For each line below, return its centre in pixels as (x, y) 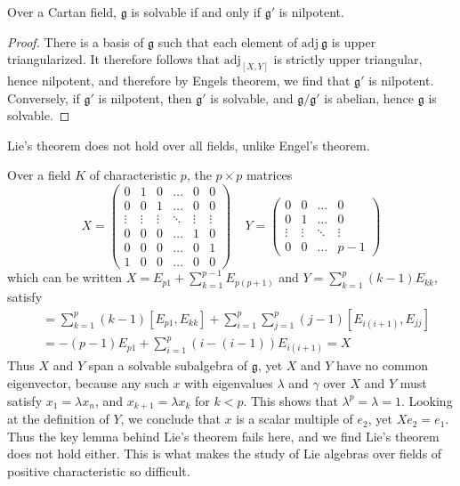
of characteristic (133, 175)
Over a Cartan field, (62, 12)
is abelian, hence (369, 97)
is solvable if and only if (196, 12)
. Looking (427, 400)
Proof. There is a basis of (76, 41)
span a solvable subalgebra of (168, 365)
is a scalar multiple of (295, 419)
